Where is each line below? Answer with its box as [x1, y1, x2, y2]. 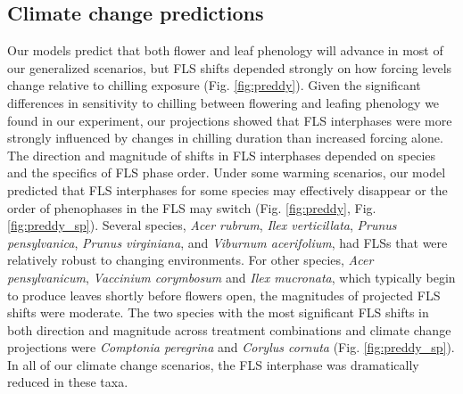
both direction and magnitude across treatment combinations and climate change [7, 320, 451, 339]
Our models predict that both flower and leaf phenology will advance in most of [7, 41, 443, 60]
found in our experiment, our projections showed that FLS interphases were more [7, 111, 452, 129]
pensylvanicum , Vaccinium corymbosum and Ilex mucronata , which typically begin [7, 267, 456, 286]
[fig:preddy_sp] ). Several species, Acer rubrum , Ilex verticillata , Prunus [7, 216, 397, 234]
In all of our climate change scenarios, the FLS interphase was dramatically [7, 355, 419, 373]
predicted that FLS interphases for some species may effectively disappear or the [7, 180, 448, 199]
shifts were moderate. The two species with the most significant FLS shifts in [7, 303, 429, 322]
